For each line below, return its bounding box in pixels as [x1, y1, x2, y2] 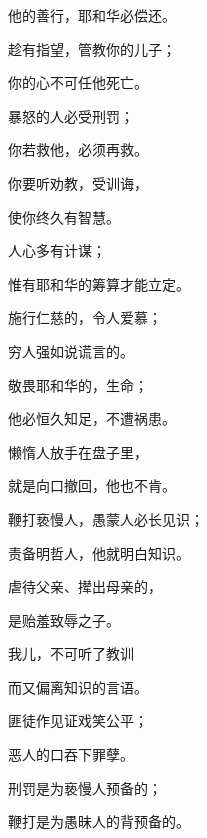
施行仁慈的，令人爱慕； [8, 307, 162, 328]
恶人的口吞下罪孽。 [8, 744, 134, 765]
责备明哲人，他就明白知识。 [8, 542, 190, 563]
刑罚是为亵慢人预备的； [8, 777, 162, 798]
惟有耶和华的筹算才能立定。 [8, 273, 190, 294]
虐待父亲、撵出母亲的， [8, 576, 162, 597]
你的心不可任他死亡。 [8, 72, 148, 93]
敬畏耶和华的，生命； [8, 374, 148, 395]
